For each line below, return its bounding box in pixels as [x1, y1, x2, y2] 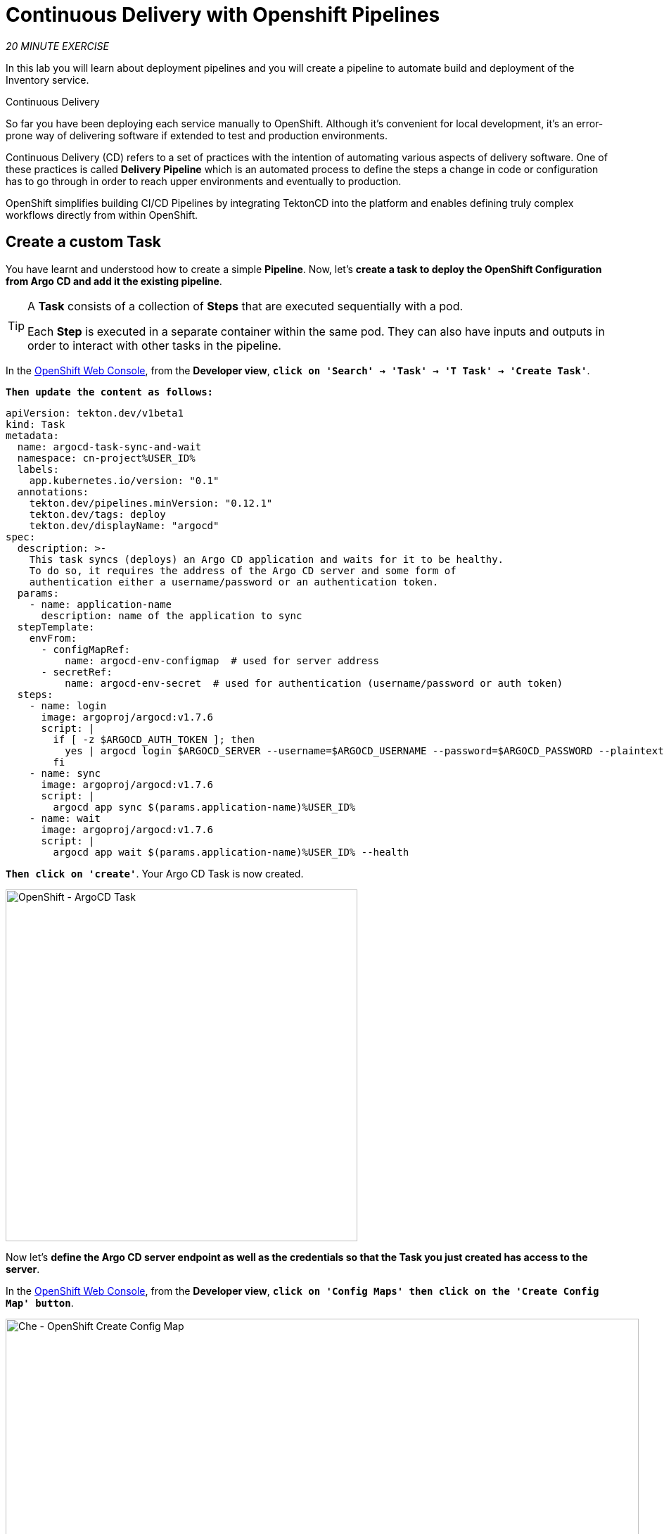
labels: [17, 463, 59, 475]
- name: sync [29, 767, 101, 779]
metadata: [6, 429, 59, 441]
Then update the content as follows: [6, 386, 214, 398]
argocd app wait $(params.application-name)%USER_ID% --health [53, 846, 409, 858]
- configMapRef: [41, 643, 131, 655]
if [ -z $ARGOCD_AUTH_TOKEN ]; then [53, 733, 255, 745]
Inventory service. [6, 73, 89, 86]
